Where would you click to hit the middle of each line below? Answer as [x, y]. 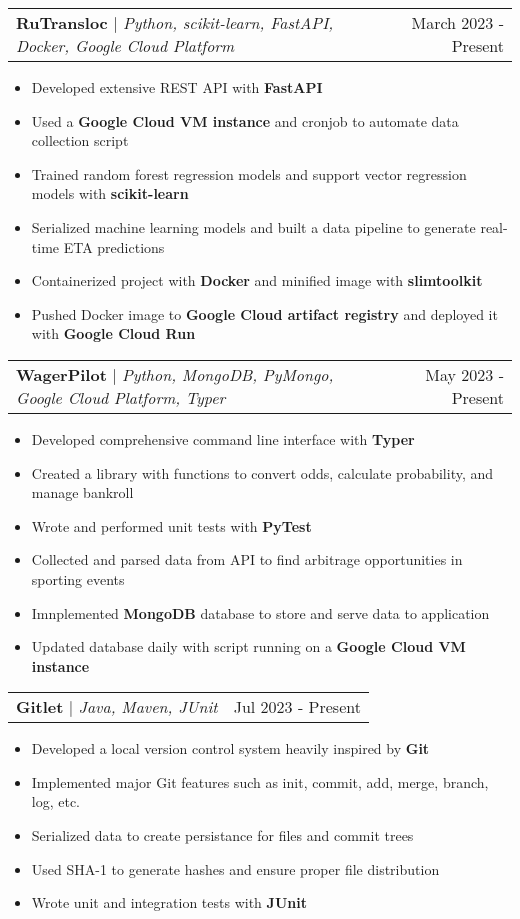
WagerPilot [61, 374]
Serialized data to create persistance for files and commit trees [222, 835]
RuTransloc [62, 22]
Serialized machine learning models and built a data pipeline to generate [253, 226]
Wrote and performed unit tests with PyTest [171, 525]
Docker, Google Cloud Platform [125, 45]
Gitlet [40, 707]
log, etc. [56, 801]
